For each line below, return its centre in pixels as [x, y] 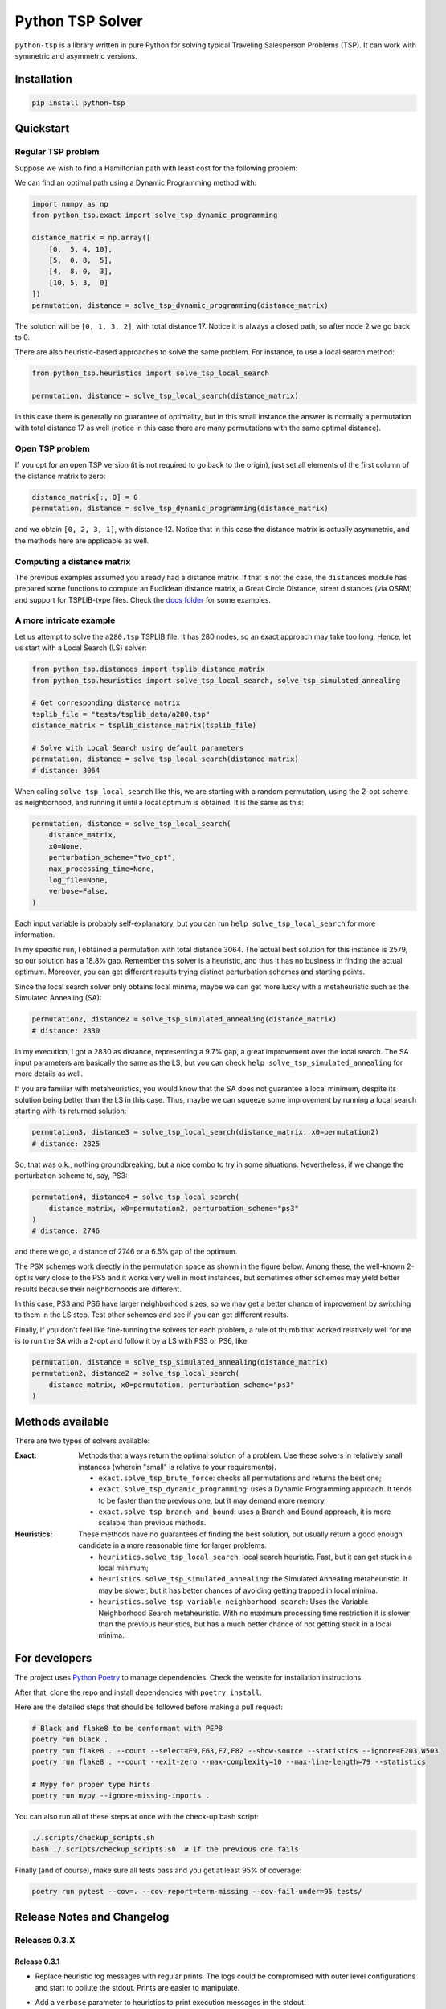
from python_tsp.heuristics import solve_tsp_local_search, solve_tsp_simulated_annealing [216, 680]
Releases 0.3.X [45, 1941]
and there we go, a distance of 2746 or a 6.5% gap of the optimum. [126, 1252]
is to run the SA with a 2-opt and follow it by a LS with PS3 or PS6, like [131, 1341]
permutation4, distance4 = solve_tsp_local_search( [136, 1197]
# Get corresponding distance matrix [106, 703]
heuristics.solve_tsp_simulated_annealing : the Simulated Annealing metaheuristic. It [253, 1579]
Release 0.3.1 [37, 1962]
